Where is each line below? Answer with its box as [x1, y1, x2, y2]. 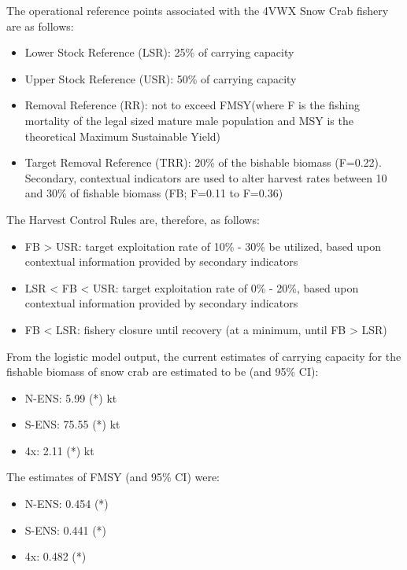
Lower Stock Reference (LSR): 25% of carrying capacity [24, 44, 294, 61]
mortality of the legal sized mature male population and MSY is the [24, 112, 353, 128]
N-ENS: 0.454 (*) [24, 495, 109, 512]
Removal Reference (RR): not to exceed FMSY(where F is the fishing [24, 97, 361, 113]
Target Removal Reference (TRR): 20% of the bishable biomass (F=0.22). [24, 154, 382, 171]
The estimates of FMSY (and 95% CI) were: [6, 469, 220, 485]
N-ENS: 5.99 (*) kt [24, 389, 117, 406]
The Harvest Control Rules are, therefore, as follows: [6, 211, 260, 227]
